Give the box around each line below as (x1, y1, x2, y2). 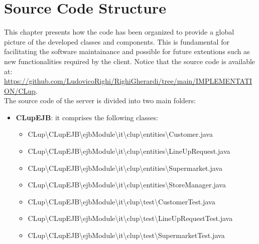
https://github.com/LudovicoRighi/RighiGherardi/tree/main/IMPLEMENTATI (4, 76, 252, 86)
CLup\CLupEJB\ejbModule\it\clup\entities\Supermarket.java (28, 162, 222, 173)
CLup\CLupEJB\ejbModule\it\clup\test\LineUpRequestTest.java (28, 213, 233, 223)
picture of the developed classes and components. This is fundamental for (4, 36, 229, 47)
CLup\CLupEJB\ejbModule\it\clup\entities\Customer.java (28, 129, 213, 139)
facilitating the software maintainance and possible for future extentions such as (4, 46, 250, 57)
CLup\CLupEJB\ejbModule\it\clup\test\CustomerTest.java (28, 196, 215, 206)
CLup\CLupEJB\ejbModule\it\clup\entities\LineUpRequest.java (28, 146, 230, 156)
